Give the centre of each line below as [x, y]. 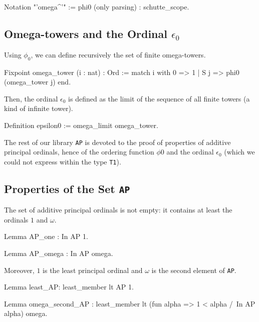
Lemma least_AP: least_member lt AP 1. [69, 287]
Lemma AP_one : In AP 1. [46, 236]
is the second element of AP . [194, 270]
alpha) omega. [26, 313]
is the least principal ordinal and [93, 270]
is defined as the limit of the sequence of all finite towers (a [159, 98]
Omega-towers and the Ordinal [86, 33]
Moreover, [19, 270]
